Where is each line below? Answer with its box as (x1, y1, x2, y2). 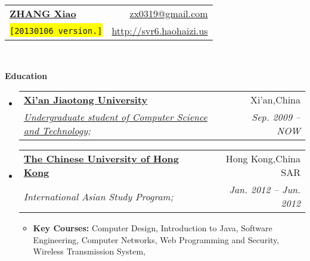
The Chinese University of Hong (23, 152, 179, 166)
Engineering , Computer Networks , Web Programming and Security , (33, 233, 280, 246)
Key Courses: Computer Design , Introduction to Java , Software (33, 222, 272, 234)
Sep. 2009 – (252, 110, 300, 124)
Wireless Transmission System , (33, 245, 145, 257)
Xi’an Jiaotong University (23, 93, 148, 107)
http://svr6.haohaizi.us (111, 24, 208, 37)
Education (5, 69, 48, 81)
